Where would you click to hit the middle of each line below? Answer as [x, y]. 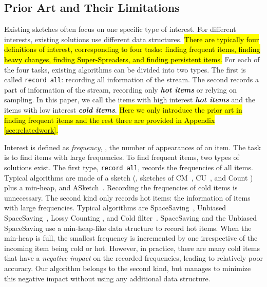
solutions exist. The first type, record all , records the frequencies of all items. [129, 167]
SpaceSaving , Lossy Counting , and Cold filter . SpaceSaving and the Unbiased [131, 218]
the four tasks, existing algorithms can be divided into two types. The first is [125, 69]
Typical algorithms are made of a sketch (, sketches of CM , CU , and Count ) [129, 177]
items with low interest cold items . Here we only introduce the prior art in [123, 110]
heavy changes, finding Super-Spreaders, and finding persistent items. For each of [132, 59]
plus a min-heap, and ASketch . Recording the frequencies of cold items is [121, 187]
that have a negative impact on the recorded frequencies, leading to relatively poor [133, 258]
